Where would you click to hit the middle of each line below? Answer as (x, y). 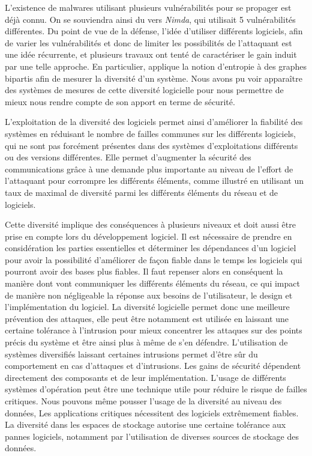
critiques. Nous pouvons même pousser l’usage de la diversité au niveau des (143, 401)
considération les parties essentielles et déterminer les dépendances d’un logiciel (151, 248)
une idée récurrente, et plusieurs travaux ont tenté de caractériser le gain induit (151, 54)
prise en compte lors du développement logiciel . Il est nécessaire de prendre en (148, 236)
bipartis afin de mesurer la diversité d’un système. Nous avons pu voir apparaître (154, 78)
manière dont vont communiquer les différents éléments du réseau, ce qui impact (152, 283)
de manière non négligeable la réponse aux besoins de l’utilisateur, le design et (149, 295)
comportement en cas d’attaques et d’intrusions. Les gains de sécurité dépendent (153, 366)
